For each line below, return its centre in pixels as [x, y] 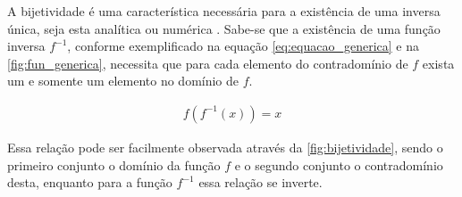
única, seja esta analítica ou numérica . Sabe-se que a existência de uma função [224, 28]
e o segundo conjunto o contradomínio [339, 164]
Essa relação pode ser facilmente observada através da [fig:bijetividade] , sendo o [225, 147]
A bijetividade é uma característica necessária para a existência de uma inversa [224, 11]
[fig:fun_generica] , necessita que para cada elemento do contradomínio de [208, 63]
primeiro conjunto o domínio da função [114, 164]
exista [438, 63]
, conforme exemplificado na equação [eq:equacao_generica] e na [243, 46]
